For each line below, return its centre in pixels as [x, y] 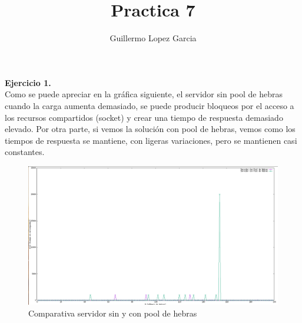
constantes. [25, 152]
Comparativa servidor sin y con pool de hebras [113, 313]
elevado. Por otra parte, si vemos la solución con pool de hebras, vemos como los [150, 129]
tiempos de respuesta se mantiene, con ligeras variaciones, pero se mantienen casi [151, 140]
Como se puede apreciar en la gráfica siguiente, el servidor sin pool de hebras [144, 94]
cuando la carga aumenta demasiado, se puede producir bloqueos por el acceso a [150, 105]
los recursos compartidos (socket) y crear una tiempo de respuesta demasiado [144, 117]
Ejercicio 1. [28, 82]
